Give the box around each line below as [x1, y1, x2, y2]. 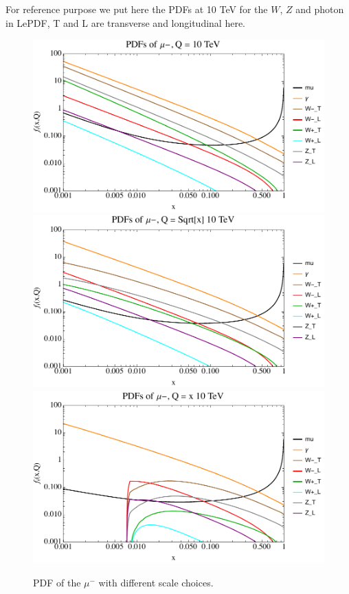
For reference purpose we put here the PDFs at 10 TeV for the [5, 2, 268, 16]
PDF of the [33, 575, 81, 589]
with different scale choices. [98, 575, 214, 589]
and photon [295, 2, 344, 16]
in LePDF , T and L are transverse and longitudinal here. [5, 15, 245, 30]
